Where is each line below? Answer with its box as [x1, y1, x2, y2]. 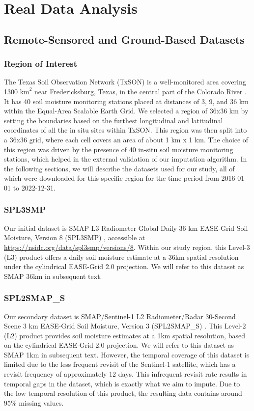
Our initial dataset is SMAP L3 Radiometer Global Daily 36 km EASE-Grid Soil [4, 222, 248, 233]
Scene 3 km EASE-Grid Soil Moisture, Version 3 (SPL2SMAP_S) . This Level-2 [4, 321, 246, 331]
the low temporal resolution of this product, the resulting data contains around [4, 388, 242, 398]
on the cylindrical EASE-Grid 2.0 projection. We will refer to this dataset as [4, 340, 234, 350]
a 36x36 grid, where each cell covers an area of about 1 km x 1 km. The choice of [4, 134, 249, 144]
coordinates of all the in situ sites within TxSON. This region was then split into [4, 125, 247, 135]
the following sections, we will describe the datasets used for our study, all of [4, 163, 235, 173]
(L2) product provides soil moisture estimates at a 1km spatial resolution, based [4, 330, 245, 340]
